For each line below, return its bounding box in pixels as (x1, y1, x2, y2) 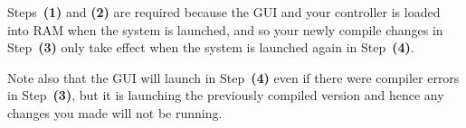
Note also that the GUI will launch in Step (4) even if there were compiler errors (7, 68, 460, 87)
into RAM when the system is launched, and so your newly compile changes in (7, 20, 443, 39)
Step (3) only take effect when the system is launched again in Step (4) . (7, 38, 414, 57)
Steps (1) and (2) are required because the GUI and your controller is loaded (7, 3, 441, 21)
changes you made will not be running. (7, 103, 223, 122)
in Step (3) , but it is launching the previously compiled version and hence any (7, 86, 444, 105)
